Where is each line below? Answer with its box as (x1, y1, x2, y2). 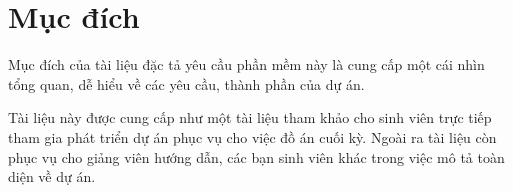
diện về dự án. (8, 166, 96, 187)
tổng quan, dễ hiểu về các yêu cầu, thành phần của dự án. (8, 73, 365, 94)
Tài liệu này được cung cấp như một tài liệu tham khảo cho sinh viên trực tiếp (8, 107, 492, 128)
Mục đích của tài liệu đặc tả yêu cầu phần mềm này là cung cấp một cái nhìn (8, 54, 485, 75)
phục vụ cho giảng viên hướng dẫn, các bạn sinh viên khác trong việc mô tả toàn (8, 146, 505, 167)
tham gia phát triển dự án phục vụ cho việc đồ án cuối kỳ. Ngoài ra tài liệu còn (8, 126, 497, 147)
